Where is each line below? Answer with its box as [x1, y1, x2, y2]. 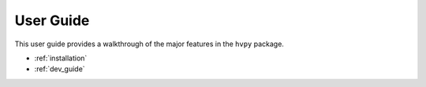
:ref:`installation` [34, 53, 88, 63]
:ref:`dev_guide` [34, 64, 86, 74]
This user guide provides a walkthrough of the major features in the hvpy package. [14, 39, 284, 49]
